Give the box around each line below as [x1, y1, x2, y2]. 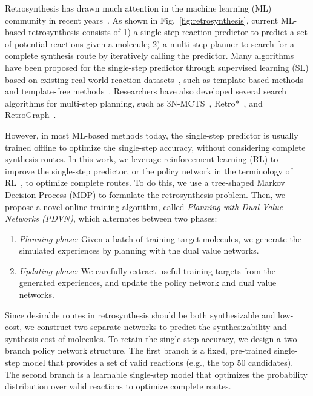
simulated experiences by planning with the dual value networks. [19, 244, 259, 257]
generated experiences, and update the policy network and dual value [19, 276, 277, 289]
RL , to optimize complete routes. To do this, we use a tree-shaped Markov [5, 176, 285, 189]
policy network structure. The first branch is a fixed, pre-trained [33, 344, 272, 357]
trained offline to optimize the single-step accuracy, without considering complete [5, 140, 306, 153]
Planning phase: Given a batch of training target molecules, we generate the [19, 232, 301, 245]
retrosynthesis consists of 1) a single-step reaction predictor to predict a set [28, 25, 308, 38]
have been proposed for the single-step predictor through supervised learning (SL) [5, 61, 309, 73]
